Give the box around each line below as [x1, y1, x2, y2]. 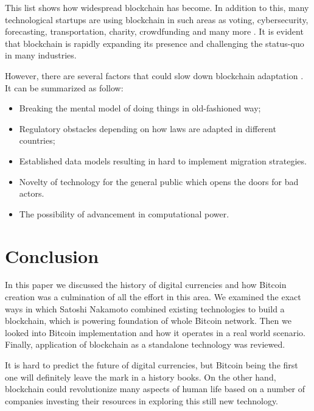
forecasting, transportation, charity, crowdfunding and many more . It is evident [5, 25, 304, 38]
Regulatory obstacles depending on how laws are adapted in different [19, 122, 276, 135]
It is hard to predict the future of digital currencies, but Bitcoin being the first [5, 359, 298, 371]
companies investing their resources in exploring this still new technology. [5, 394, 279, 407]
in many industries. [5, 49, 77, 61]
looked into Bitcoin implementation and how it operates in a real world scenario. [5, 326, 306, 339]
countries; [19, 134, 55, 147]
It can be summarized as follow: [5, 81, 124, 94]
